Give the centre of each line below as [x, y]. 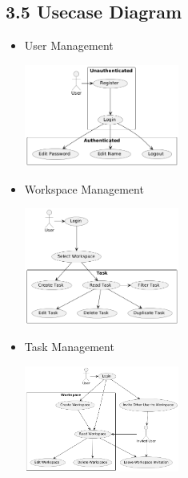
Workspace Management [84, 188]
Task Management [69, 347]
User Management [69, 45]
